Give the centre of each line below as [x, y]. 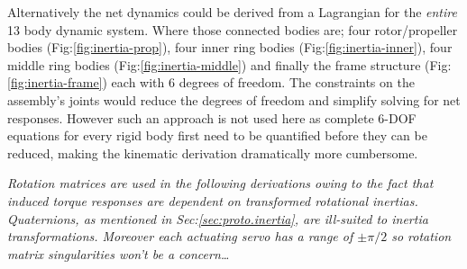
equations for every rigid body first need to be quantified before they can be [217, 135]
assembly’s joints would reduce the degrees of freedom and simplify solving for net [234, 99]
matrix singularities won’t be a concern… [119, 253]
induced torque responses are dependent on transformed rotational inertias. [213, 200]
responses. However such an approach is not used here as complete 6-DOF [212, 117]
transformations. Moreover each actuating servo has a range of [180, 236]
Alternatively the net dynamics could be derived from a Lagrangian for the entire [232, 12]
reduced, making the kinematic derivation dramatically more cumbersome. [213, 152]
